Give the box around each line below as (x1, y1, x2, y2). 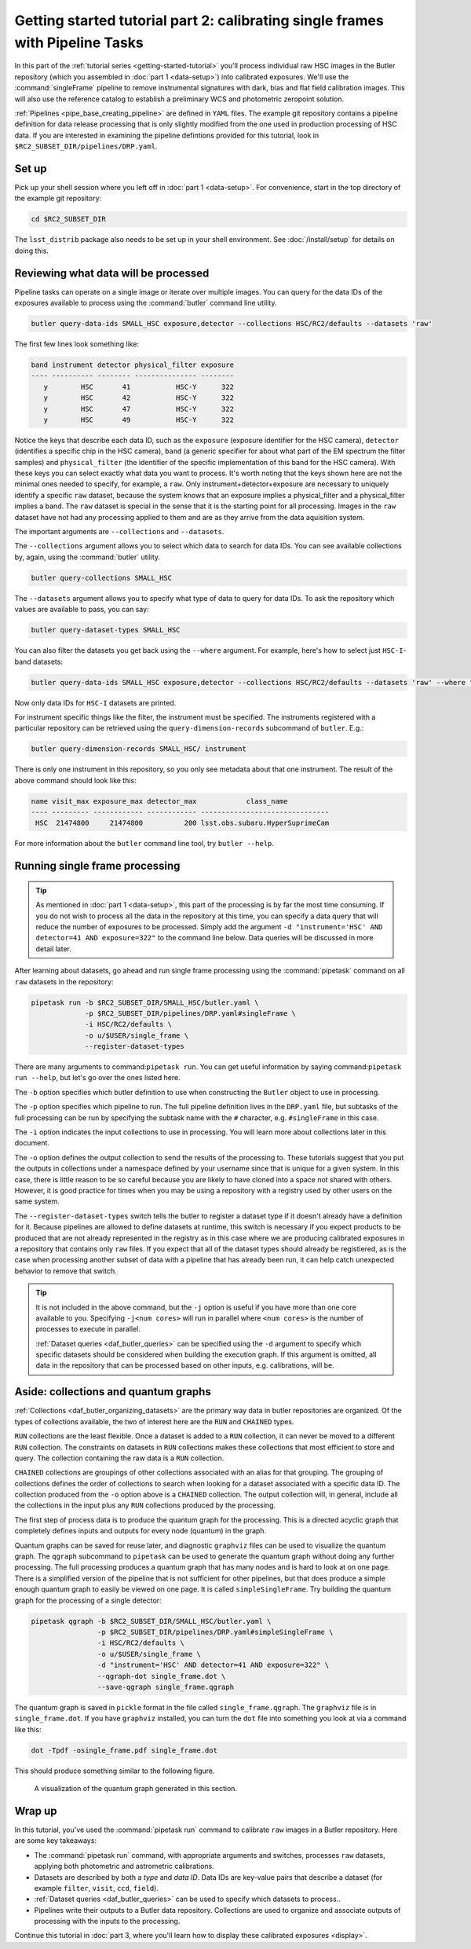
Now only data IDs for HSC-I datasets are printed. (14, 698, 177, 707)
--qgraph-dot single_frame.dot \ (97, 1672, 226, 1680)
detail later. (35, 943, 72, 954)
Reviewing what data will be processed (14, 266, 210, 280)
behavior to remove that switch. (14, 1266, 117, 1276)
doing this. (14, 246, 49, 255)
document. (14, 1138, 50, 1148)
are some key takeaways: (14, 1836, 97, 1845)
